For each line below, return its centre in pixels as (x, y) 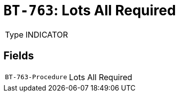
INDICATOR (47, 34)
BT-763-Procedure (36, 77)
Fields (19, 56)
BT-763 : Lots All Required (90, 10)
